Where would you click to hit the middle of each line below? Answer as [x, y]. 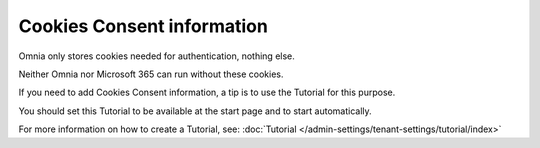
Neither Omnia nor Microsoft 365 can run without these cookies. [151, 74]
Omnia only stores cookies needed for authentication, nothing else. [156, 56]
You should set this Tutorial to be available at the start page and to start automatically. [195, 111]
